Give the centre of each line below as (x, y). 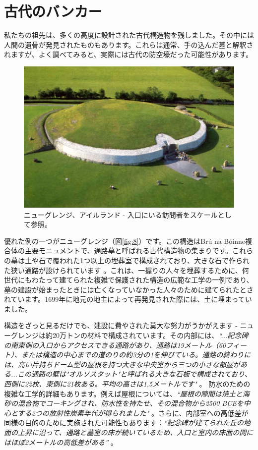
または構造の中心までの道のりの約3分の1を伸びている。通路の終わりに (136, 355)
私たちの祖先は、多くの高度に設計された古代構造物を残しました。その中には (129, 35)
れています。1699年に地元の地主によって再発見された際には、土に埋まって (125, 299)
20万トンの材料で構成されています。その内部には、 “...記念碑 (150, 335)
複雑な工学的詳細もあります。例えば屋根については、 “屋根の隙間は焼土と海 (127, 393)
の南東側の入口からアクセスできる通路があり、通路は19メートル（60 (115, 345)
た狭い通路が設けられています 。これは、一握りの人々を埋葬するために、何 (127, 270)
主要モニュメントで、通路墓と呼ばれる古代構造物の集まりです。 (129, 251)
